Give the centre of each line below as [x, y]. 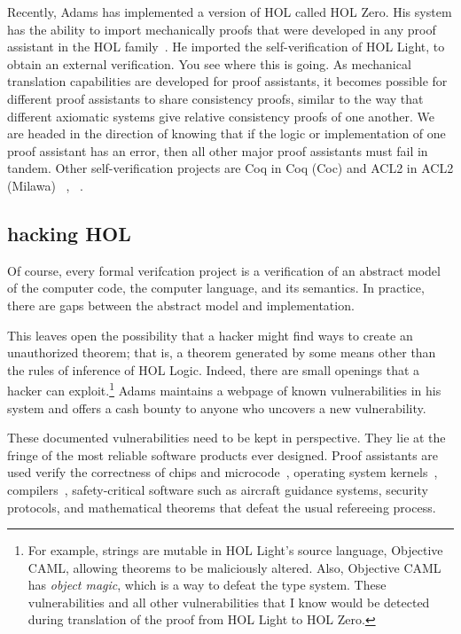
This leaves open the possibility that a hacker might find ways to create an [210, 335]
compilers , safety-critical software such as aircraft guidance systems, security [218, 489]
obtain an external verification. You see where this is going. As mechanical [209, 63]
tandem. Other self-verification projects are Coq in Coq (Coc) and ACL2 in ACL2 [230, 168]
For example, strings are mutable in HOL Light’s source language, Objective [235, 550]
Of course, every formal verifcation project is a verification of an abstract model [224, 270]
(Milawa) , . [45, 185]
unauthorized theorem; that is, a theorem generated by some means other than [222, 352]
